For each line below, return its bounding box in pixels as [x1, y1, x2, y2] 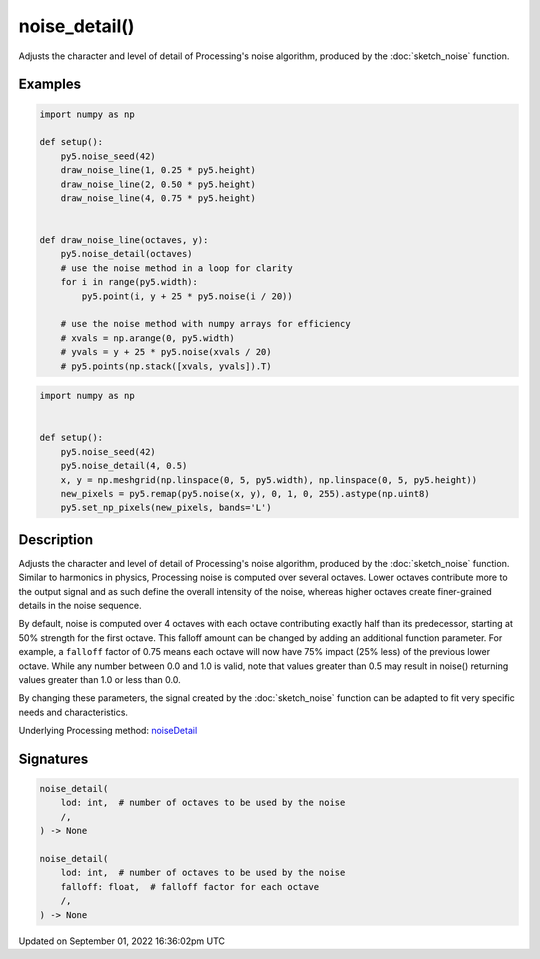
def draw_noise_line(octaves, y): [39, 235, 209, 246]
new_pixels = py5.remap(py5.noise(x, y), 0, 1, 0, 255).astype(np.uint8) [60, 488, 430, 499]
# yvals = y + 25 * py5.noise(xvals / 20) [60, 346, 272, 358]
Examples [18, 76, 82, 93]
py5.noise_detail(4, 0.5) [60, 460, 188, 472]
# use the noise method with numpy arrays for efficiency [60, 318, 351, 330]
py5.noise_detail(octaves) [60, 248, 194, 260]
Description [18, 531, 94, 548]
